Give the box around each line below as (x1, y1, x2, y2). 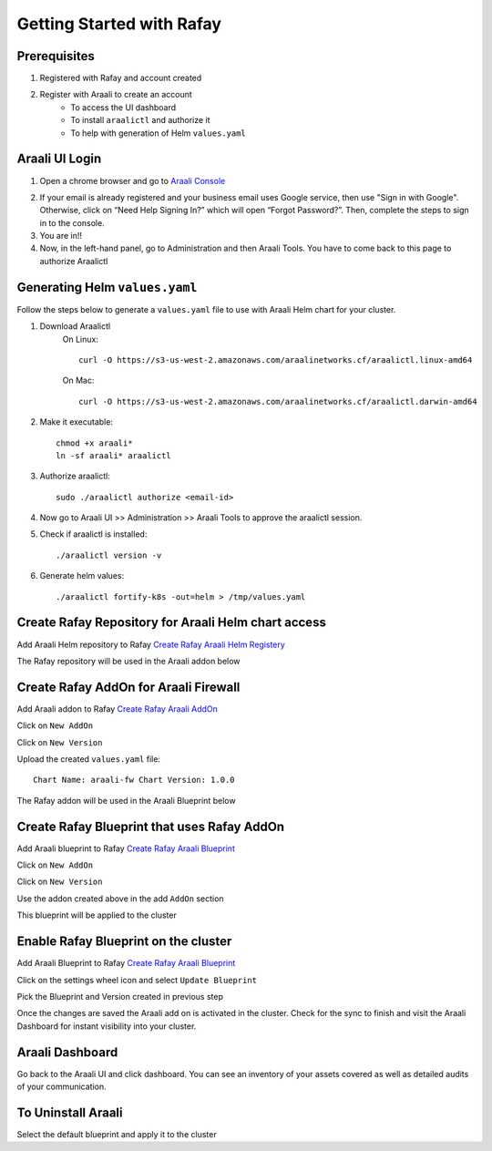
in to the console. (39, 217, 105, 228)
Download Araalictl (39, 321, 111, 332)
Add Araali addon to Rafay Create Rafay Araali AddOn (16, 703, 219, 714)
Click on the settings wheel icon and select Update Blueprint (16, 974, 257, 985)
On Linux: (62, 334, 99, 344)
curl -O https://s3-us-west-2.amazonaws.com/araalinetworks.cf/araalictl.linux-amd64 (78, 355, 473, 365)
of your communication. (16, 1081, 107, 1093)
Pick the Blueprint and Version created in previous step (16, 991, 223, 1002)
